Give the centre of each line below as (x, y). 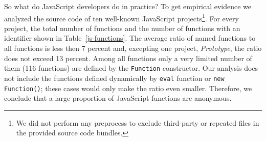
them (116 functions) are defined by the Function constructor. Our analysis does (131, 68)
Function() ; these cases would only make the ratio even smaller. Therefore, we (128, 88)
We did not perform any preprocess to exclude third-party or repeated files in (138, 122)
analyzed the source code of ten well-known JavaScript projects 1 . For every (121, 17)
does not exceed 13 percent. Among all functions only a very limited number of (128, 58)
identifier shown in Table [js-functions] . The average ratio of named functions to (130, 38)
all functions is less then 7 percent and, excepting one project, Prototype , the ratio (133, 48)
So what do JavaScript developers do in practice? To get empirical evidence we (128, 6)
